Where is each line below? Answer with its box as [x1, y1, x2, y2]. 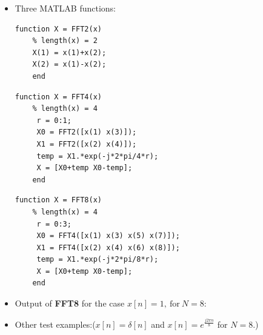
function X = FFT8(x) [15, 196, 102, 205]
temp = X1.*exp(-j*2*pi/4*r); [36, 151, 159, 161]
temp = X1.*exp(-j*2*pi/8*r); [36, 255, 159, 264]
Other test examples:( [15, 317, 96, 330]
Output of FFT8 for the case [15, 297, 125, 310]
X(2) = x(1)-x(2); [32, 60, 107, 69]
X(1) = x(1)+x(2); [32, 48, 107, 57]
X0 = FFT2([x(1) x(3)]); [36, 128, 137, 137]
